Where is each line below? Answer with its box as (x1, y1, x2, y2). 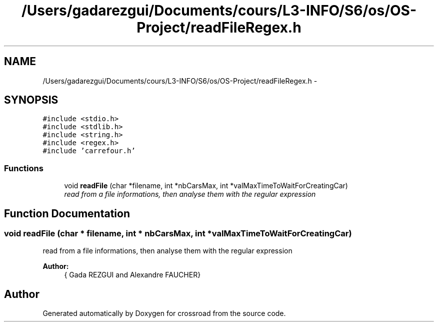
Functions (4, 163, 43, 173)
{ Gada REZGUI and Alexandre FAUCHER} (64, 270, 201, 279)
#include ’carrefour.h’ (42, 147, 135, 155)
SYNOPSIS (4, 94, 58, 107)
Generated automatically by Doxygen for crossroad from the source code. (42, 309, 286, 318)
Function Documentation (4, 207, 130, 220)
